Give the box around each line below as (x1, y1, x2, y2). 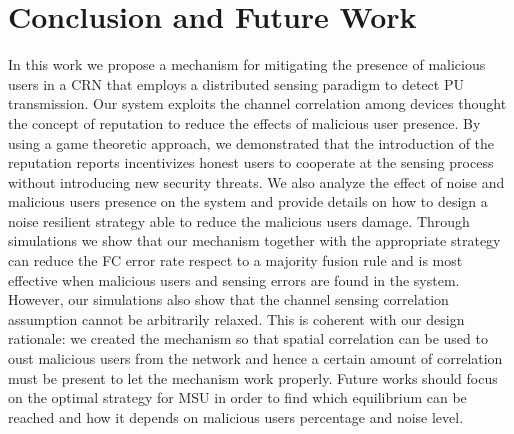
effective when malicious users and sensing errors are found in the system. (8, 269, 460, 290)
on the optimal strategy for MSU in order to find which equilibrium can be (8, 387, 467, 408)
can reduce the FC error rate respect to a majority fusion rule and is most (8, 250, 463, 271)
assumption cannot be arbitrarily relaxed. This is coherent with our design (8, 308, 465, 329)
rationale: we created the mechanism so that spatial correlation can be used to (8, 328, 488, 349)
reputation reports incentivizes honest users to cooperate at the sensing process (8, 152, 494, 173)
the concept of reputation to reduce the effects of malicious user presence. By (8, 112, 481, 133)
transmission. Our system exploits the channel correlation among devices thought (8, 93, 507, 114)
